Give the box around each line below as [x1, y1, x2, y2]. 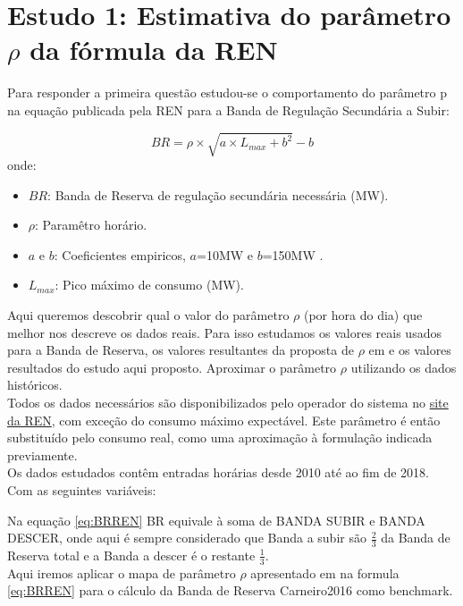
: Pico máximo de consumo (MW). [55, 275, 244, 294]
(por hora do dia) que [303, 306, 423, 324]
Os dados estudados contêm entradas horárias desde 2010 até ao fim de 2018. [7, 463, 429, 482]
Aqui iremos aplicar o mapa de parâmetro [7, 563, 236, 582]
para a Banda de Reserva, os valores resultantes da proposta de [7, 341, 354, 359]
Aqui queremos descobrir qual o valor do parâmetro [7, 306, 290, 324]
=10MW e [197, 245, 254, 264]
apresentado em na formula [250, 563, 400, 582]
